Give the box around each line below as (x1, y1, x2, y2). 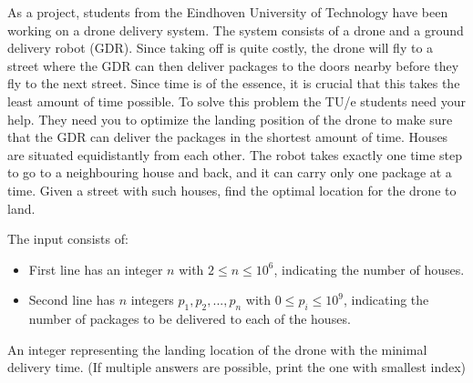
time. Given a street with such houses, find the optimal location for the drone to (7, 180, 457, 199)
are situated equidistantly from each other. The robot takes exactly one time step (7, 145, 462, 164)
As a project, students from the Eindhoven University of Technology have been (7, 3, 448, 21)
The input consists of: (7, 229, 129, 248)
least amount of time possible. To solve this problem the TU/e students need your (7, 91, 467, 110)
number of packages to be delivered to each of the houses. (28, 309, 351, 328)
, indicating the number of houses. (273, 259, 465, 278)
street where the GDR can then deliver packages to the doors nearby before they (7, 55, 459, 75)
